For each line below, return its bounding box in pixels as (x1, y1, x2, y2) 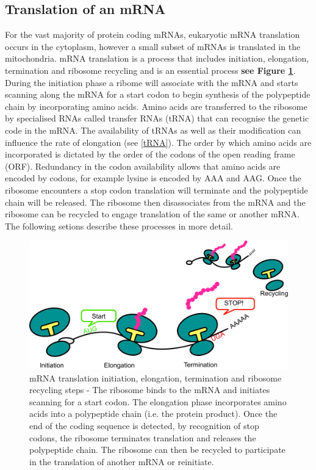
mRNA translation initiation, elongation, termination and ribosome (29, 371, 282, 384)
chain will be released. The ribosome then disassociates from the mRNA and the (5, 195, 306, 208)
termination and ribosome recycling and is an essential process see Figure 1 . (5, 63, 296, 76)
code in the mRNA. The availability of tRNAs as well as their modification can (5, 123, 301, 136)
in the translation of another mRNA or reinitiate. (29, 455, 214, 468)
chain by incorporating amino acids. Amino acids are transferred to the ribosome (5, 99, 307, 112)
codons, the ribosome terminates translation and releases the (29, 431, 256, 444)
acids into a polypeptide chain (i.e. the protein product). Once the (29, 407, 278, 420)
